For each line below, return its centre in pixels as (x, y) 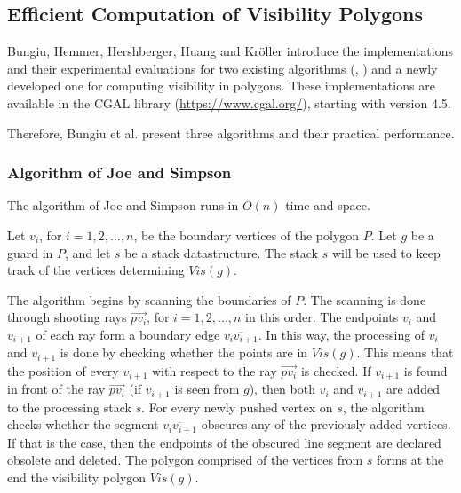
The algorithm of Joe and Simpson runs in (123, 205)
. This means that (405, 352)
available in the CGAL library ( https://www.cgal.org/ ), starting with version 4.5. (229, 102)
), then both (282, 389)
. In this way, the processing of (342, 334)
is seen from (207, 389)
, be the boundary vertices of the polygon (246, 235)
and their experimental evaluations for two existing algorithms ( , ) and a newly (223, 68)
